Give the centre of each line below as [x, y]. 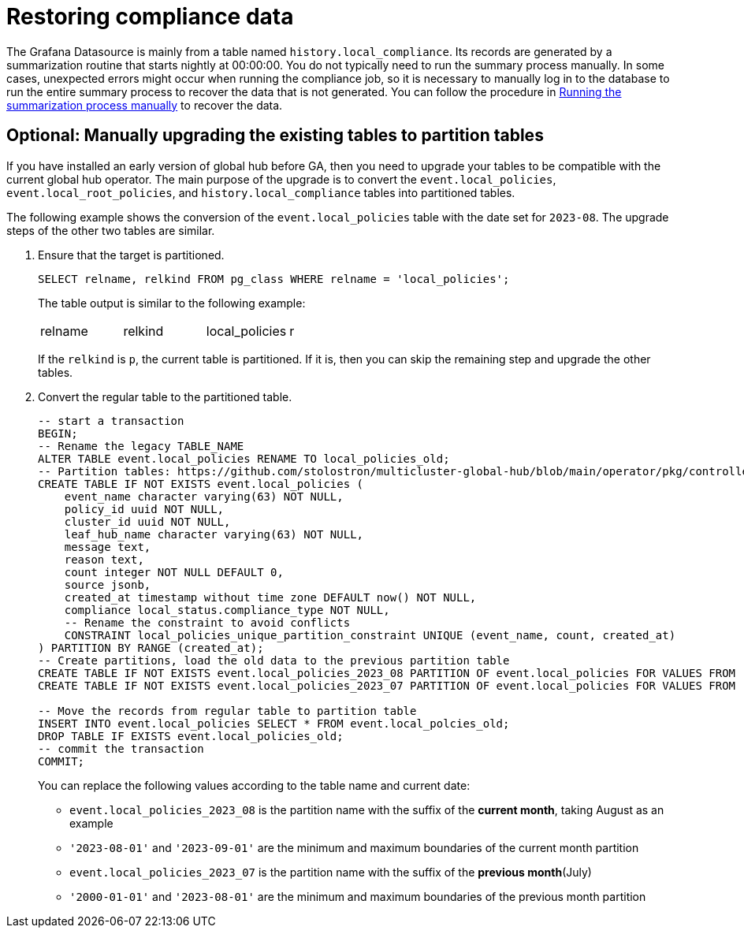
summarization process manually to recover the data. [145, 105]
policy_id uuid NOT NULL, [144, 509]
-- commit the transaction [121, 748]
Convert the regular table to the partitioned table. [165, 396]
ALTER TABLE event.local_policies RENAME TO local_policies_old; [244, 458]
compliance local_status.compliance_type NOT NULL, [227, 610]
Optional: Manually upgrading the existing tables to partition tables [275, 136]
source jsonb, [108, 584]
